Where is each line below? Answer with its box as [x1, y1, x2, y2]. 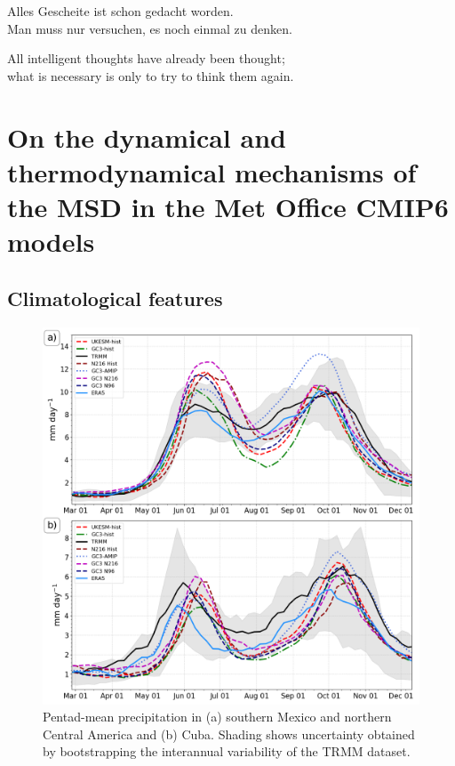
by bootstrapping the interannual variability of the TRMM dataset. [43, 742, 411, 761]
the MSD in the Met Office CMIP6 [7, 188, 449, 224]
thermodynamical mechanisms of [7, 153, 417, 189]
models [7, 223, 95, 260]
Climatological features [7, 284, 223, 311]
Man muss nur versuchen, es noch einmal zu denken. [7, 19, 292, 37]
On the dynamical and [7, 118, 286, 155]
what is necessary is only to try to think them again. [7, 66, 294, 85]
